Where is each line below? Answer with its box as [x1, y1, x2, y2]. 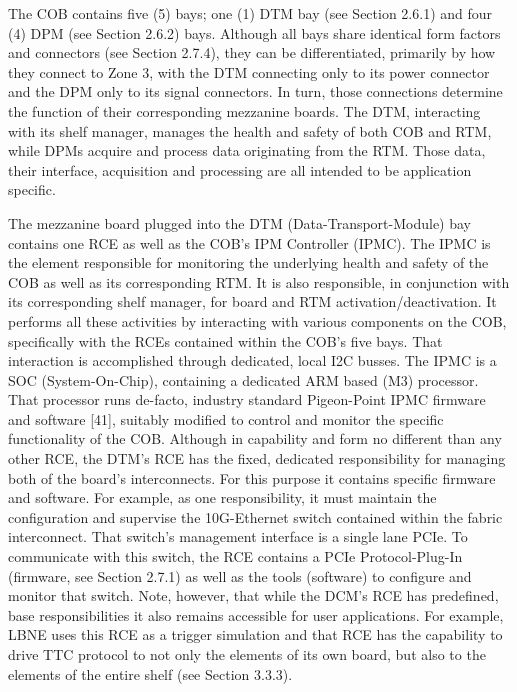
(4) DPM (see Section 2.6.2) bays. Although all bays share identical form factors [8, 22, 501, 43]
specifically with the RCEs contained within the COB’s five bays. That [8, 330, 443, 351]
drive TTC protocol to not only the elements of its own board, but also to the [8, 644, 486, 664]
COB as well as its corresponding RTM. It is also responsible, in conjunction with [8, 271, 510, 292]
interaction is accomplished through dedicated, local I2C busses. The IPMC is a [8, 350, 497, 371]
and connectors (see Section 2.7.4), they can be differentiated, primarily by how [8, 42, 496, 63]
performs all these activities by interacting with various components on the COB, [8, 310, 507, 331]
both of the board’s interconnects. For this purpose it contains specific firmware [8, 467, 496, 488]
